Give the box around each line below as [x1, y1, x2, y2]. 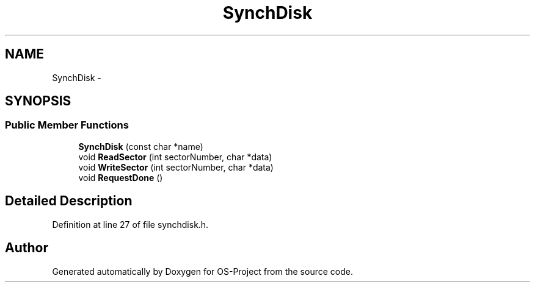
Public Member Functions [5, 119, 129, 132]
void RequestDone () [78, 172, 163, 183]
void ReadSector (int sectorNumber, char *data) [78, 151, 272, 162]
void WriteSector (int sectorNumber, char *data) [78, 161, 274, 172]
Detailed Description [5, 193, 133, 209]
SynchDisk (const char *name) [78, 141, 203, 152]
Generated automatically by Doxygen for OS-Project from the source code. [52, 266, 353, 277]
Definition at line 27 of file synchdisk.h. [52, 219, 209, 230]
